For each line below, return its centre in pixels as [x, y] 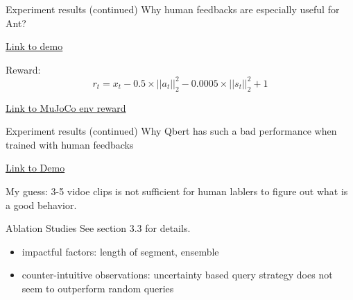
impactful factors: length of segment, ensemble [120, 251]
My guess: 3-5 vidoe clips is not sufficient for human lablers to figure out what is [177, 191]
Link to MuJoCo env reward [66, 107]
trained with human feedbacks [70, 144]
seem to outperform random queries [98, 289]
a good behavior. [41, 205]
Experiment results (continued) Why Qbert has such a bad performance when [171, 131]
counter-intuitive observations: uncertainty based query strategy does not [177, 275]
